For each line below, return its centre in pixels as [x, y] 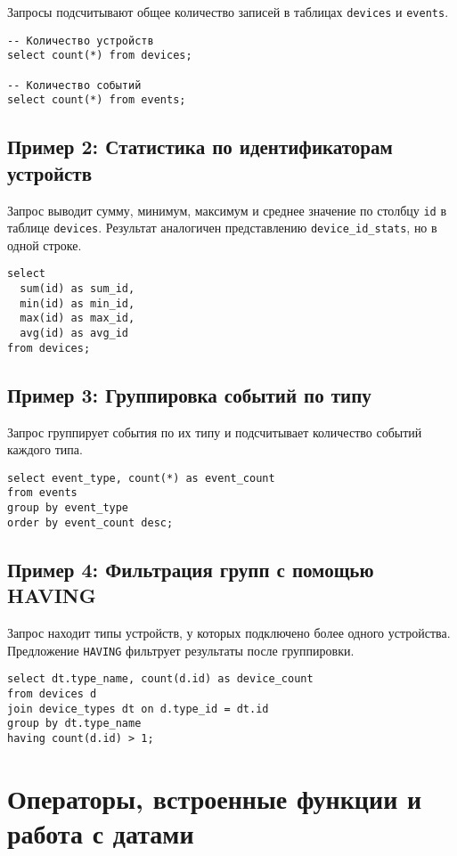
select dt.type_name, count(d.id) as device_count [160, 679]
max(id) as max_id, [78, 318]
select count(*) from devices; [100, 56]
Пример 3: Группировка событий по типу [189, 394]
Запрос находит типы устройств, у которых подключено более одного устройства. [229, 632]
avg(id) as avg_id [74, 334]
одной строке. [45, 245]
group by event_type [68, 508]
